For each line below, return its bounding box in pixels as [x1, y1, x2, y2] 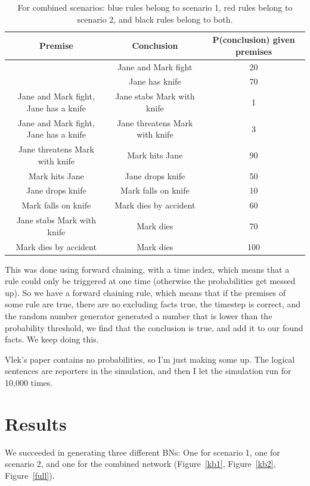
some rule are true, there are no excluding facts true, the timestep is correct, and [5, 298, 301, 310]
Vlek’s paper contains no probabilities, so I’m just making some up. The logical [5, 353, 295, 365]
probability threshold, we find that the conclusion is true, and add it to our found [5, 321, 303, 334]
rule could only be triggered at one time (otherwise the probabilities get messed [5, 275, 296, 287]
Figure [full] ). [5, 469, 55, 481]
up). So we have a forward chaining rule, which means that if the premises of [5, 286, 286, 298]
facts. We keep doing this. [5, 333, 99, 345]
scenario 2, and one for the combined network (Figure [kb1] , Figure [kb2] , [5, 457, 276, 470]
